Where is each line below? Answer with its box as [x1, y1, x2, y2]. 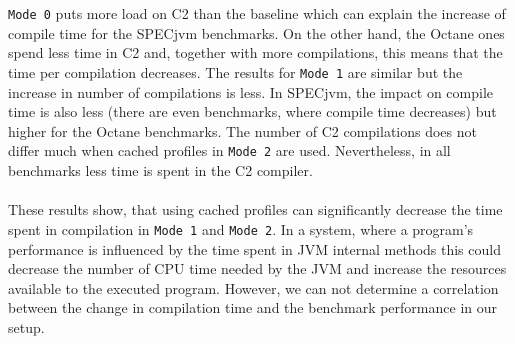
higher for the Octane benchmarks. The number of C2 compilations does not [8, 120, 477, 141]
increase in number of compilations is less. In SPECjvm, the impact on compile [8, 81, 494, 102]
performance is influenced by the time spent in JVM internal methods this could [8, 238, 501, 259]
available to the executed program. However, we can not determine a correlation [8, 277, 499, 298]
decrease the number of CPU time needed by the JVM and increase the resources [8, 258, 507, 279]
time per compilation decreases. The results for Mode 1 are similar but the [8, 62, 463, 83]
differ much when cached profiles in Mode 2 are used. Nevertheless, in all [8, 140, 451, 161]
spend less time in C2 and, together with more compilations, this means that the [8, 42, 503, 63]
